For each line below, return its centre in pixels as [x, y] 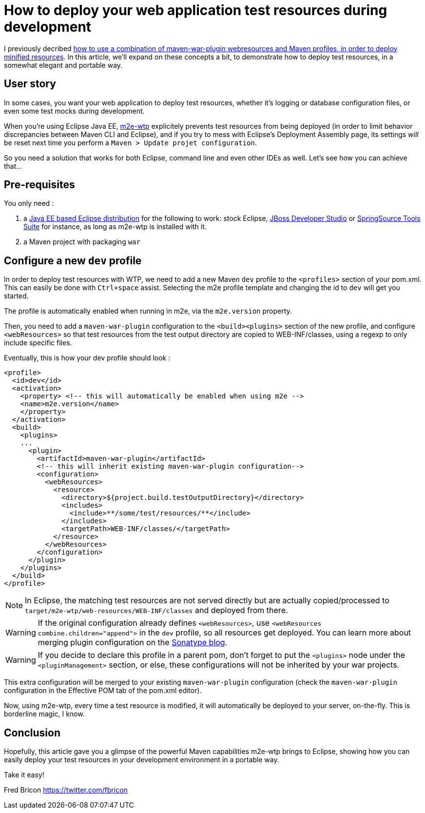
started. [16, 296]
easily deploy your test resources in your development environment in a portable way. [142, 760]
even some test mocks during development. [74, 111]
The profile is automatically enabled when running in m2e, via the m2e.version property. [148, 311]
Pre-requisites [39, 185]
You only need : [29, 203]
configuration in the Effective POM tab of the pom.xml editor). [103, 691]
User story [30, 84]
